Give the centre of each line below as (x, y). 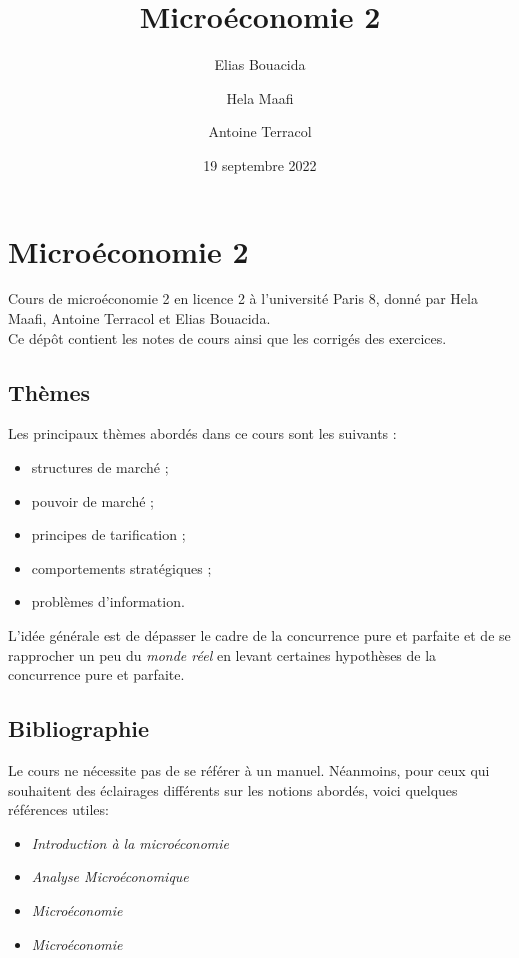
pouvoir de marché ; (92, 500)
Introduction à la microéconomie (130, 842)
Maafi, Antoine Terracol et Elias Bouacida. (139, 318)
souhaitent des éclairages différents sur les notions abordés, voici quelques (233, 789)
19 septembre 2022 (260, 164)
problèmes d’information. (108, 601)
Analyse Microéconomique (110, 876)
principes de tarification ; (108, 534)
